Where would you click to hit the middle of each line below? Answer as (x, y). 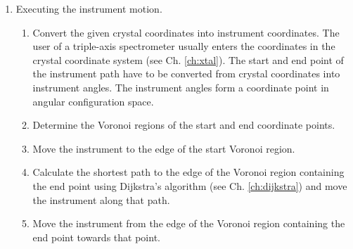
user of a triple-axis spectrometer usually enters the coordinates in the (184, 46)
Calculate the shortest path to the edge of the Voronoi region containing (188, 172)
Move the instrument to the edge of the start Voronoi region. (164, 148)
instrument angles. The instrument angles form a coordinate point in (181, 87)
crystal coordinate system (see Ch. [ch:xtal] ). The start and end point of (188, 59)
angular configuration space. (93, 101)
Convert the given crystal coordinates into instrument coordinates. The (186, 32)
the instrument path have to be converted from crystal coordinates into (186, 74)
